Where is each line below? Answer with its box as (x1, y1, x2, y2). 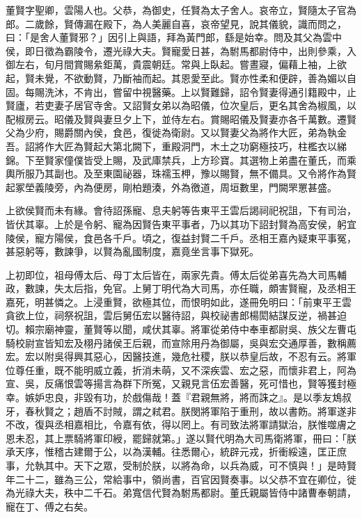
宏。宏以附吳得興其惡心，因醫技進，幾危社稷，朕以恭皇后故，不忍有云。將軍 (6, 349, 356, 364)
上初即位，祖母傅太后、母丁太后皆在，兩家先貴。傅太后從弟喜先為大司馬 (6, 267, 337, 282)
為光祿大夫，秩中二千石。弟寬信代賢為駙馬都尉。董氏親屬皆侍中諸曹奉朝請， (6, 485, 356, 500)
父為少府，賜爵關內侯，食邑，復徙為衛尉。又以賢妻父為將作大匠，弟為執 (6, 125, 337, 140)
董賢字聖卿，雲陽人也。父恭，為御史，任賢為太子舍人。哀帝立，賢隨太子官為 (6, 3, 356, 17)
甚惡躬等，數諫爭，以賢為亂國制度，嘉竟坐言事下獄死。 (6, 244, 259, 259)
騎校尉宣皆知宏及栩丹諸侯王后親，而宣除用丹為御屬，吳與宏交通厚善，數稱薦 (6, 335, 356, 350)
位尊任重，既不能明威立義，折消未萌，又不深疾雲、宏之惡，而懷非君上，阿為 (6, 362, 356, 377)
